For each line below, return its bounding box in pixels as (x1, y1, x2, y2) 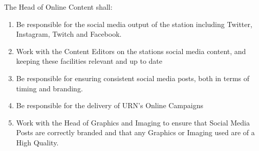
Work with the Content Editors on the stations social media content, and (16, 45, 246, 56)
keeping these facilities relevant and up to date (16, 56, 163, 66)
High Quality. (16, 137, 59, 147)
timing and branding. (16, 83, 83, 93)
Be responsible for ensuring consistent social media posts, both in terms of (16, 72, 250, 83)
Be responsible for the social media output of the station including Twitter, (16, 18, 252, 29)
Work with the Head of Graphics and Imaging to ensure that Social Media (16, 117, 250, 128)
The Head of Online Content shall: (4, 2, 113, 12)
